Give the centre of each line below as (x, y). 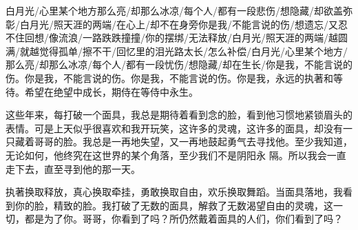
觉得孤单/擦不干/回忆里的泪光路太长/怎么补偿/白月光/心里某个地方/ (193, 51)
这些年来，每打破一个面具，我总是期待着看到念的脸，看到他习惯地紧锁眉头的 (179, 115)
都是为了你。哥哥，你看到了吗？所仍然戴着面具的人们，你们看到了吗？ (183, 219)
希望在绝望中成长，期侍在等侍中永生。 (111, 91)
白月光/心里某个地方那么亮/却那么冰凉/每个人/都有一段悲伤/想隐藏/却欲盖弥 (179, 10)
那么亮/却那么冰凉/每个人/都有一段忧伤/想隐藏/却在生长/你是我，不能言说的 (179, 64)
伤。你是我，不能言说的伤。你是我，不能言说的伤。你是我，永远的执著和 (169, 77)
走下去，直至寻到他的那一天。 (73, 168)
